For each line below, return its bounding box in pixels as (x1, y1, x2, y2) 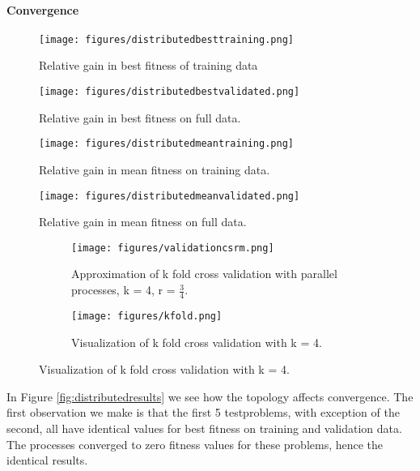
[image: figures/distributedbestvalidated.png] (39, 86, 300, 98)
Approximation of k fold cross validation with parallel (71, 265, 337, 282)
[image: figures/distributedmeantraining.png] (39, 138, 294, 150)
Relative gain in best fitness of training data (39, 57, 258, 74)
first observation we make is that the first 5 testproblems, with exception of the (6, 404, 400, 421)
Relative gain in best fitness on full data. (39, 109, 241, 126)
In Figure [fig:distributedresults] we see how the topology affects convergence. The (6, 388, 414, 405)
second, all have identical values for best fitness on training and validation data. (6, 419, 402, 436)
